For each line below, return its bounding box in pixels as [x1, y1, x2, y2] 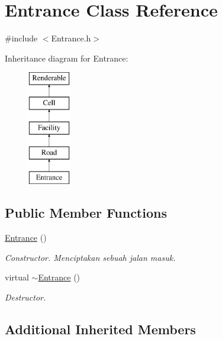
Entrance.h [51, 32, 91, 44]
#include [5, 32, 38, 44]
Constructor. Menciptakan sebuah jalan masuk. [5, 251, 176, 263]
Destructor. [5, 290, 46, 303]
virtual [5, 271, 29, 283]
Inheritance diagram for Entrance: [5, 51, 128, 64]
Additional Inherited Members [5, 319, 196, 338]
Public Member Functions [5, 204, 167, 222]
